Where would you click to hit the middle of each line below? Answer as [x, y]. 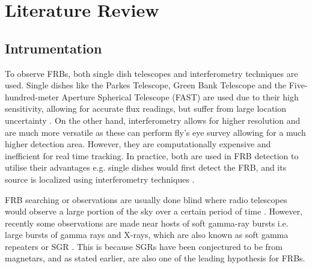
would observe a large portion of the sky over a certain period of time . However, [154, 211]
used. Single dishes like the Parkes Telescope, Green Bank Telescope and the [146, 85]
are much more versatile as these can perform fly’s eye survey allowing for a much [155, 132]
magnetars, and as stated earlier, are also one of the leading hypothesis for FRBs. [155, 258]
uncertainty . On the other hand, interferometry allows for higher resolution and [153, 120]
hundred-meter [32, 96]
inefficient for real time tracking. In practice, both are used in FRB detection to [152, 155]
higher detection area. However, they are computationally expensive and [138, 144]
